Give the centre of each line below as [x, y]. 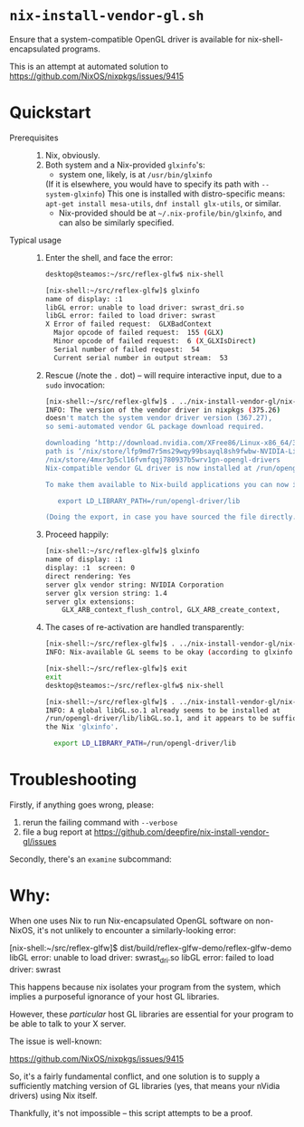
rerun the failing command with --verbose [100, 822]
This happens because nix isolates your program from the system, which [145, 987]
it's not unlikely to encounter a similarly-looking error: [137, 930]
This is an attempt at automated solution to [89, 66]
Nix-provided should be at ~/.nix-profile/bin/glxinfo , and [170, 213]
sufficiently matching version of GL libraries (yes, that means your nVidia [145, 1085]
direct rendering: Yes [88, 576]
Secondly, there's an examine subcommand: [90, 859]
